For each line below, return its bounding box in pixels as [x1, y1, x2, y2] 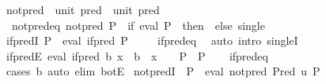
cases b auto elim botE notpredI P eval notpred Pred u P [6, 63, 320, 79]
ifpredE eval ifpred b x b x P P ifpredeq [6, 47, 268, 64]
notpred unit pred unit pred [6, 2, 160, 17]
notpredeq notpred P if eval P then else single [11, 16, 265, 33]
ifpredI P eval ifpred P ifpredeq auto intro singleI [6, 32, 298, 49]
